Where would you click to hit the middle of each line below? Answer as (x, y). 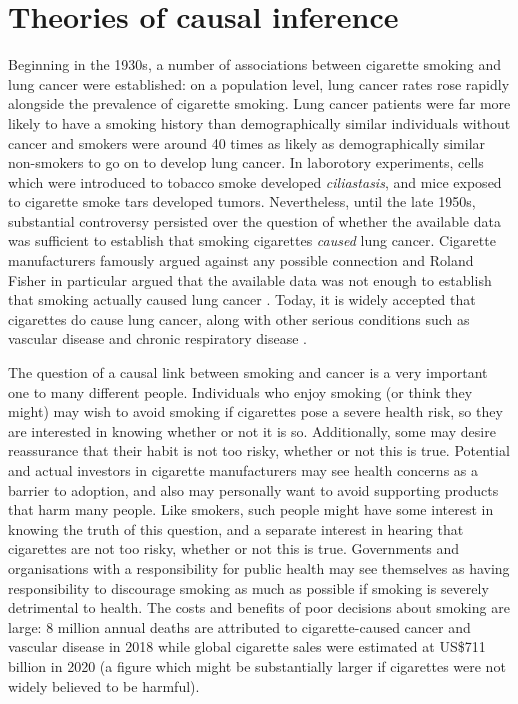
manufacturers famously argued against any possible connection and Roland (241, 260)
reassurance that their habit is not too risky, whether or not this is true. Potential (259, 450)
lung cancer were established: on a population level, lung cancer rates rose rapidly (259, 83)
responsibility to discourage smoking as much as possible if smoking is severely (248, 587)
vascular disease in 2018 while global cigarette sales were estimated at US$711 (247, 646)
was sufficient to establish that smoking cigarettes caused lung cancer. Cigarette (252, 240)
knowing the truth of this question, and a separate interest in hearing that (236, 528)
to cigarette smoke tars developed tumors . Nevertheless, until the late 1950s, (242, 201)
